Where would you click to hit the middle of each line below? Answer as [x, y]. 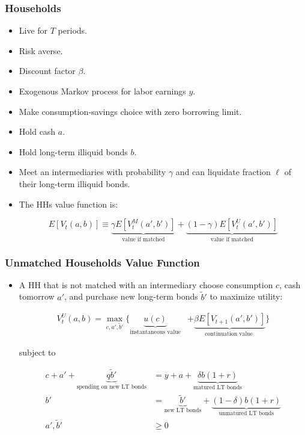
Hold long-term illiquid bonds [73, 151]
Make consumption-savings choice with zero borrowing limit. [130, 111]
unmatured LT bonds [246, 414]
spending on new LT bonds [111, 387]
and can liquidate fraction [223, 172]
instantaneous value [155, 332]
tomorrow [37, 296]
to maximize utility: [246, 296]
